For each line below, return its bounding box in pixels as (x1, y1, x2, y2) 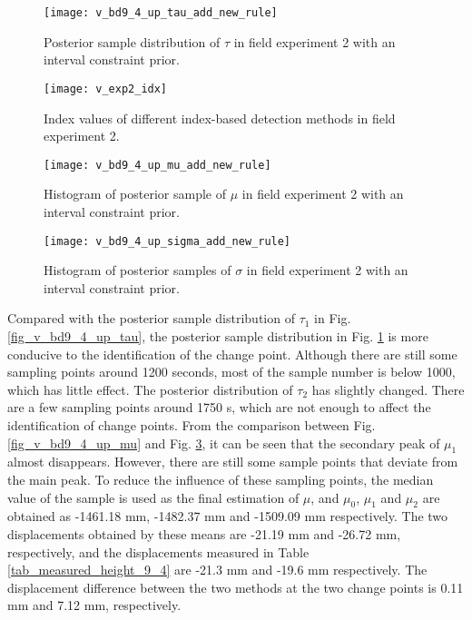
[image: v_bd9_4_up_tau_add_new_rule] (44, 6, 278, 19)
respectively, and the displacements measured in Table (7, 542, 310, 561)
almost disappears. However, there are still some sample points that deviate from (7, 452, 458, 471)
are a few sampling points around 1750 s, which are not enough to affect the (7, 398, 431, 417)
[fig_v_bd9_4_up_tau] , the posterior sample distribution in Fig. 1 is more (7, 326, 428, 345)
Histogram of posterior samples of (44, 261, 231, 280)
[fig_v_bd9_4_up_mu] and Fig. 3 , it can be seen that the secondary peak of (7, 433, 440, 452)
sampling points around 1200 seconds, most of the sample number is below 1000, (7, 362, 456, 381)
